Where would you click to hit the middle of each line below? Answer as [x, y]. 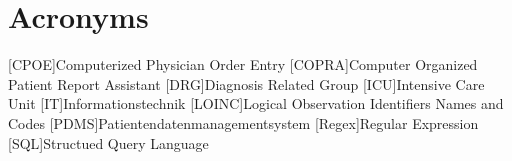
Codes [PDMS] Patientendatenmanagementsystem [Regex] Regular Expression [243, 122]
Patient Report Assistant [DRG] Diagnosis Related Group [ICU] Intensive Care [246, 83]
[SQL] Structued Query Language [108, 142]
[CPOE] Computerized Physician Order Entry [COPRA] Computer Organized [243, 64]
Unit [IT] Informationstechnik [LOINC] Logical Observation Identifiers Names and [256, 103]
